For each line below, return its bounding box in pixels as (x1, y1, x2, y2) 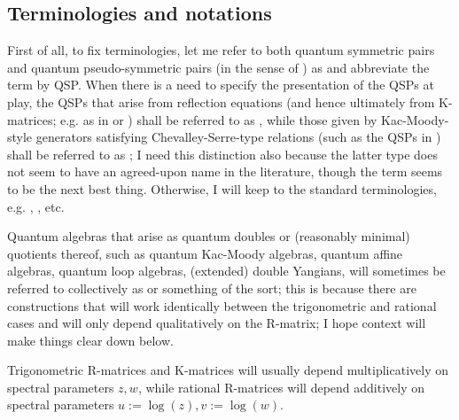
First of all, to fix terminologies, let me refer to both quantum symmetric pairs (7, 41, 435, 59)
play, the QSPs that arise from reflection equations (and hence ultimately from (7, 92, 435, 111)
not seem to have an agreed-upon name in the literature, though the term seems (7, 162, 443, 181)
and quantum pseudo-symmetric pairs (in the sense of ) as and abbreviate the (7, 58, 430, 76)
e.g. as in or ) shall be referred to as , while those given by (59, 110, 377, 128)
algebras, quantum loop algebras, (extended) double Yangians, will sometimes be (7, 261, 446, 280)
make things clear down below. (7, 331, 174, 349)
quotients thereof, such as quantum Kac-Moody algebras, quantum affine (7, 244, 403, 262)
